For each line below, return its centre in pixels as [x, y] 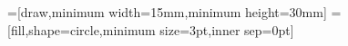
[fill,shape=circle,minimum [82, 29]
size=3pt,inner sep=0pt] [227, 29]
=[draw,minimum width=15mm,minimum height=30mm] [167, 12]
